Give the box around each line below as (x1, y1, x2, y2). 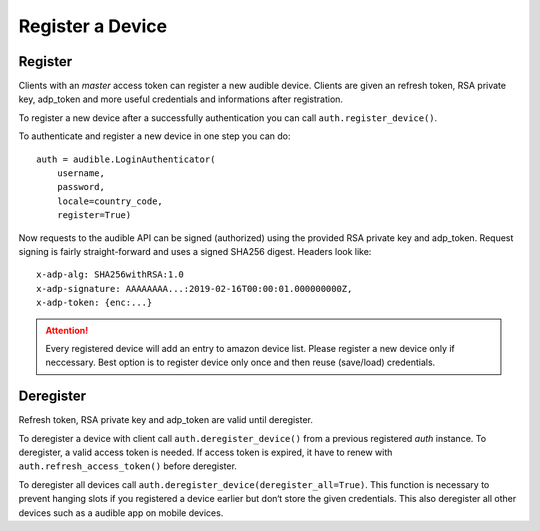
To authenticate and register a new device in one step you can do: (18, 130, 291, 142)
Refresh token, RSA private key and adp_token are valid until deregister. (18, 414, 314, 426)
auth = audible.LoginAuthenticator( (36, 153, 216, 165)
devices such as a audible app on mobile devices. (18, 506, 224, 519)
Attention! (45, 324, 89, 336)
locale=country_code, (56, 195, 164, 207)
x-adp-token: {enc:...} (36, 297, 153, 309)
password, (56, 181, 105, 193)
